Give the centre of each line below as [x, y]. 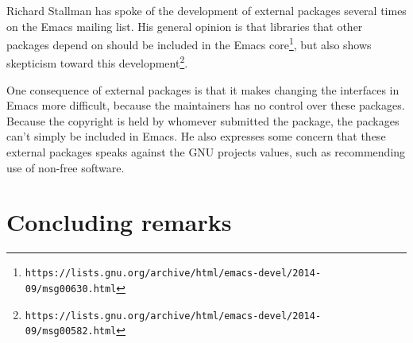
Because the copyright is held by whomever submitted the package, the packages [203, 120]
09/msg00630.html [71, 289]
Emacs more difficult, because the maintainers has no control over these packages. [206, 105]
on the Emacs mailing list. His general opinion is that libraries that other [185, 26]
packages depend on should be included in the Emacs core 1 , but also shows [189, 43]
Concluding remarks [119, 222]
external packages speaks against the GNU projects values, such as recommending [206, 152]
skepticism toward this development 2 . [97, 62]
